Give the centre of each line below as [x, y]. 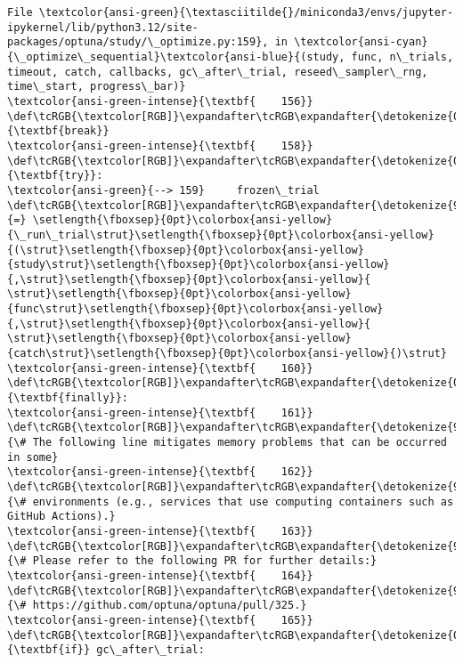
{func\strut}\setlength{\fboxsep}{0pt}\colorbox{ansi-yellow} [195, 309]
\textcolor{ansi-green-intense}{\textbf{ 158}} [160, 146]
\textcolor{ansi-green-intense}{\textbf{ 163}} [160, 531]
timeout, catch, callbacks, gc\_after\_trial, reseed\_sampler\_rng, [218, 72]
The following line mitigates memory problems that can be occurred [240, 443]
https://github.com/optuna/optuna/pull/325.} [170, 606]
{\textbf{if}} [49, 650]
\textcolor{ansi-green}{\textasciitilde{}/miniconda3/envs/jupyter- [246, 12]
